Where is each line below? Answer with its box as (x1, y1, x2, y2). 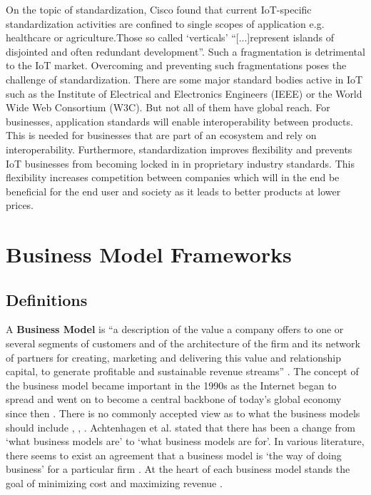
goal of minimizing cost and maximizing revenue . (6, 476, 223, 491)
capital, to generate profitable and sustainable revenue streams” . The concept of (6, 364, 359, 379)
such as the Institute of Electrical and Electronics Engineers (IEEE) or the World (6, 86, 362, 101)
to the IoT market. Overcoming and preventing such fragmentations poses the (6, 58, 347, 73)
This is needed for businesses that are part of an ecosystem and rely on (6, 128, 317, 143)
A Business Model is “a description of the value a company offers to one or (6, 322, 344, 337)
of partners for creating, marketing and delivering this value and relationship (6, 349, 341, 364)
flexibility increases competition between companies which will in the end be (6, 170, 340, 185)
